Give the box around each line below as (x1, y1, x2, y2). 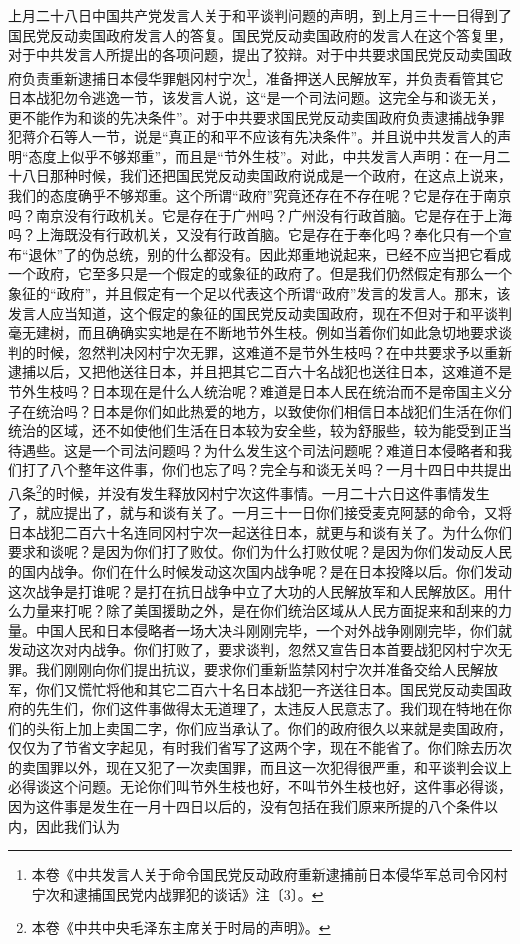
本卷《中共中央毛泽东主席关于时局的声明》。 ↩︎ (31, 917, 331, 938)
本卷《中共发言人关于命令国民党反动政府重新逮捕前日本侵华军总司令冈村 (31, 864, 508, 885)
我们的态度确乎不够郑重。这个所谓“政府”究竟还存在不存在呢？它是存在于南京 (8, 185, 512, 205)
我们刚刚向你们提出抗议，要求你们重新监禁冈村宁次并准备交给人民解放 (35, 658, 498, 679)
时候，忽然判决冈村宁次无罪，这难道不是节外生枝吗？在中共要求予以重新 (35, 341, 512, 362)
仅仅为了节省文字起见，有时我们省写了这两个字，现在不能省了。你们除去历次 (8, 737, 512, 758)
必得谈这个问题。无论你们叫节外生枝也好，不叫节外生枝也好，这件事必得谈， (8, 776, 512, 797)
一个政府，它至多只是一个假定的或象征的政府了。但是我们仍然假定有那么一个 (8, 263, 512, 284)
